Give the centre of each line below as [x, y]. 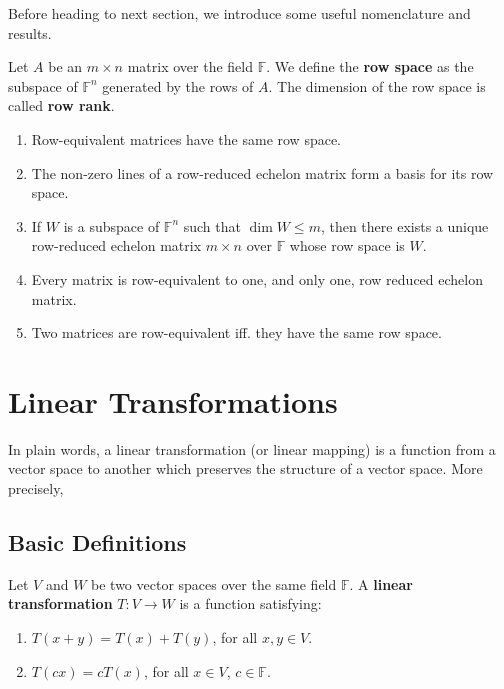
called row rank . [61, 105]
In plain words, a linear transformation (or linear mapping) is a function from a [252, 448]
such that [212, 225]
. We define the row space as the [370, 66]
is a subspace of [111, 225]
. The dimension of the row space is [377, 85]
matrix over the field [190, 66]
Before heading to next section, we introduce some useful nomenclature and [239, 13]
